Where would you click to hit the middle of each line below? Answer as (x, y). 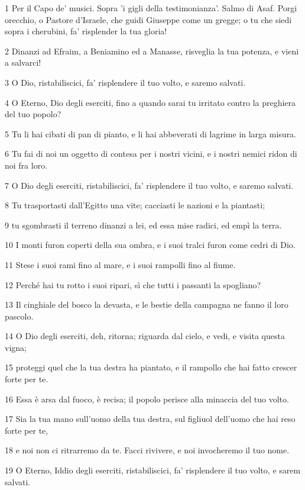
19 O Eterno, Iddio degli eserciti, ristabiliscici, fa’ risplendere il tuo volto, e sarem (153, 470)
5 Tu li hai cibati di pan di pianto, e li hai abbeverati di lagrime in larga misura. (151, 133)
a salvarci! (23, 62)
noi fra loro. (26, 165)
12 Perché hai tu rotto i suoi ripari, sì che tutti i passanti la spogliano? (133, 284)
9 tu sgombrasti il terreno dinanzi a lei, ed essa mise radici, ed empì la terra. (143, 225)
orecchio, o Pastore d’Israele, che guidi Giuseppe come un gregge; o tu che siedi (148, 19)
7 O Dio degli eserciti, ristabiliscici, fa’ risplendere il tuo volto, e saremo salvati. (149, 185)
